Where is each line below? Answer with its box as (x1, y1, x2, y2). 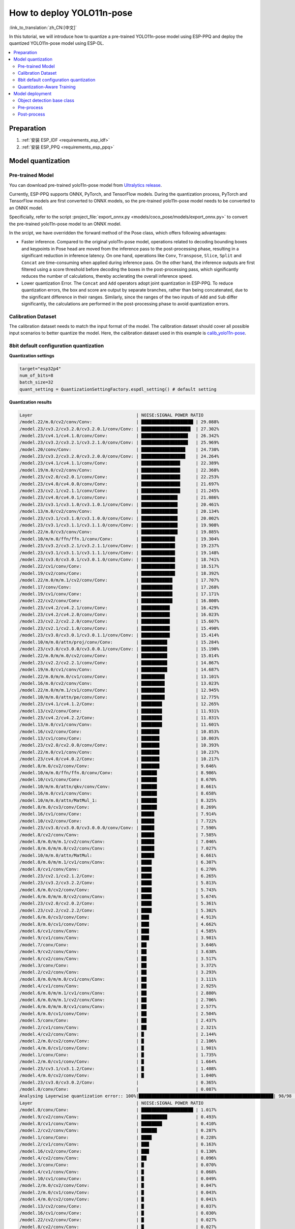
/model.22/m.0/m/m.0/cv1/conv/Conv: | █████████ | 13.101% (19, 673, 219, 679)
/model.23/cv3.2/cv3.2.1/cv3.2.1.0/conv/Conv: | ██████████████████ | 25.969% (19, 440, 219, 445)
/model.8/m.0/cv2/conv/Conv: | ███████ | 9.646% (19, 763, 217, 769)
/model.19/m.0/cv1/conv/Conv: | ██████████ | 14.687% (19, 667, 219, 673)
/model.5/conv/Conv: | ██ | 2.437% (19, 1018, 217, 1024)
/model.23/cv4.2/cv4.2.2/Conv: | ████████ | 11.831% (19, 715, 219, 720)
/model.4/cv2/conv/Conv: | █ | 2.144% (19, 1031, 217, 1037)
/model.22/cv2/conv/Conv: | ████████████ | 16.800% (19, 598, 219, 604)
